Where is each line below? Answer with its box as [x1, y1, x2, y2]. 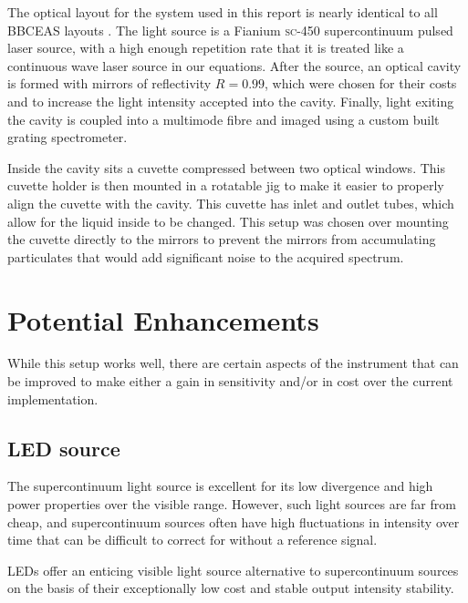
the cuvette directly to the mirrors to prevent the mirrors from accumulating [7, 230, 436, 249]
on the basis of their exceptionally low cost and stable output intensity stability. [7, 578, 454, 598]
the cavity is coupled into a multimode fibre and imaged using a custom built [7, 109, 440, 128]
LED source [7, 434, 120, 462]
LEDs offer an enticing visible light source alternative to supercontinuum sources [7, 560, 459, 579]
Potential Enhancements [7, 301, 319, 338]
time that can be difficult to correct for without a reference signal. [7, 530, 378, 549]
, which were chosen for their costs [265, 74, 457, 93]
